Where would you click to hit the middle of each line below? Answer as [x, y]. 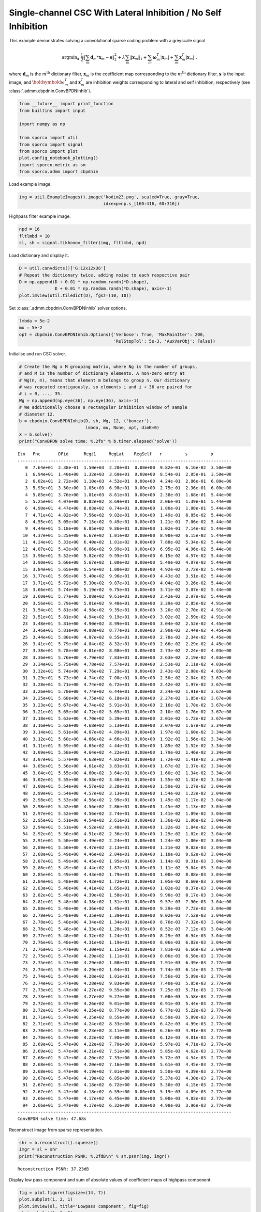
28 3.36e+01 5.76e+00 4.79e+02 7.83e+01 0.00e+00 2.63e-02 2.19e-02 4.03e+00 [127, 657]
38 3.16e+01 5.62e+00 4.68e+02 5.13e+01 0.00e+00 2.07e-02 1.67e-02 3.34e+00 [127, 725]
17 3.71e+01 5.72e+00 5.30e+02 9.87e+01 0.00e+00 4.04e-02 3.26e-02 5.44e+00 [127, 583]
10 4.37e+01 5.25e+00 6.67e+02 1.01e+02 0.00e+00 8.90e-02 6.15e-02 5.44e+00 [127, 535]
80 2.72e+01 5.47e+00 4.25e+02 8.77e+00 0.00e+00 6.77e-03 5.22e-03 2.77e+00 [127, 1010]
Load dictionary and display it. [39, 255]
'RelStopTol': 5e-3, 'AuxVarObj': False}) [164, 341]
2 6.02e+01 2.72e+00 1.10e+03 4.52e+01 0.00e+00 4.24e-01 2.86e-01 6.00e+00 [128, 481]
